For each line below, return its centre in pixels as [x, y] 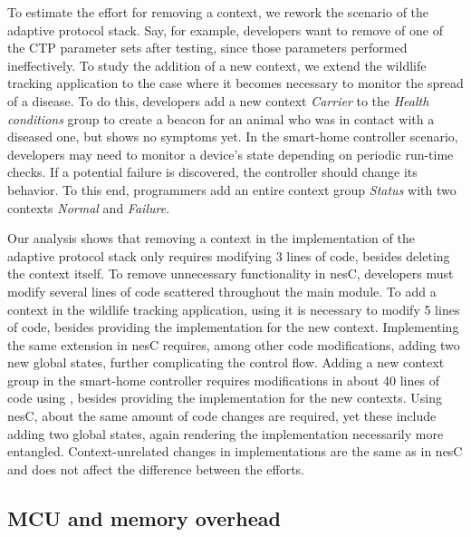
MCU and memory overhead [144, 517]
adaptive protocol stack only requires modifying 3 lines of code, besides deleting [229, 255]
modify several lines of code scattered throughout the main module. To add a [222, 291]
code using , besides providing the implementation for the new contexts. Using [225, 398]
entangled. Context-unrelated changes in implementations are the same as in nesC [235, 451]
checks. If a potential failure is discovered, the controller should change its [212, 172]
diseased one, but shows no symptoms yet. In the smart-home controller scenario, [233, 137]
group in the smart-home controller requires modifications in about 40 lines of [223, 380]
